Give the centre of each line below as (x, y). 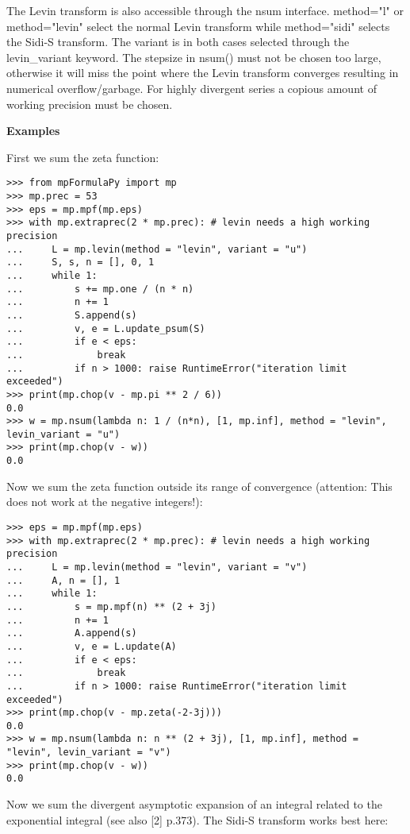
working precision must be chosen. (90, 104)
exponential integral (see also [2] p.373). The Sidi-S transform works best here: (197, 819)
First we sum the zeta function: (83, 157)
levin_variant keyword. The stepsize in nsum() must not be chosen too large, (194, 57)
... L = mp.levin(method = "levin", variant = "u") (157, 249)
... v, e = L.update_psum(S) (106, 328)
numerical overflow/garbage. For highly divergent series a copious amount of (192, 88)
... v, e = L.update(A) (92, 646)
